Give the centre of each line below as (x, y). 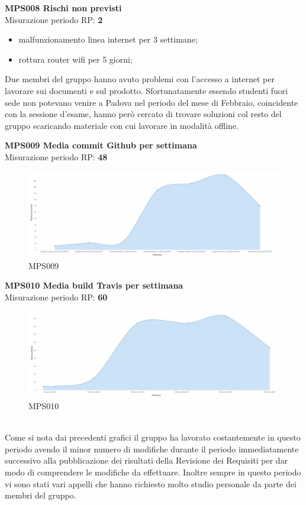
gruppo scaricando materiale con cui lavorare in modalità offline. (122, 125)
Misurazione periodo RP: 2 (54, 19)
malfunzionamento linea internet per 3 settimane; (108, 39)
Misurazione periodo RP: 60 (56, 297)
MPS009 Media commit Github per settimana (101, 145)
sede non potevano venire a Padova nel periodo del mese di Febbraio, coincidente (152, 102)
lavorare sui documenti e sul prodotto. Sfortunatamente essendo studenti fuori (146, 90)
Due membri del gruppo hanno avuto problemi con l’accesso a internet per (140, 79)
